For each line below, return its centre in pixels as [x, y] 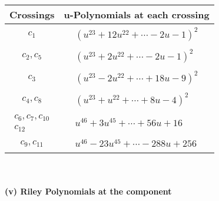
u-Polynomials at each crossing [137, 14]
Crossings [32, 14]
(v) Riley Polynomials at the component [88, 191]
